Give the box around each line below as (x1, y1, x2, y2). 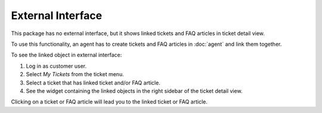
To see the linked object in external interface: (11, 51, 122, 59)
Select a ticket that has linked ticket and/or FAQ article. (26, 79, 160, 86)
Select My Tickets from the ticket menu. (26, 71, 125, 78)
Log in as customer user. (26, 62, 87, 70)
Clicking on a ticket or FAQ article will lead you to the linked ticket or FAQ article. (11, 98, 208, 105)
